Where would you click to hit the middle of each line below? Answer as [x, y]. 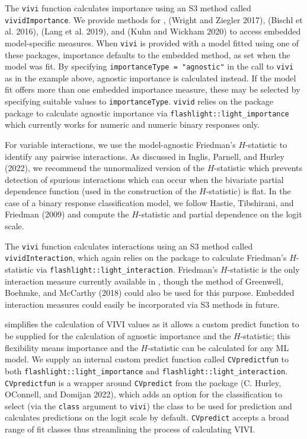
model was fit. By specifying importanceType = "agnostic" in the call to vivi [149, 66]
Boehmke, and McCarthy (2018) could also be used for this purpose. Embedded [150, 293]
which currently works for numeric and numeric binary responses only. [132, 124]
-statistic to [266, 144]
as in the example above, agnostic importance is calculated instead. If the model [151, 78]
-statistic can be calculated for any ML [218, 347]
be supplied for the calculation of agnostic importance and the [118, 336]
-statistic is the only [263, 269]
